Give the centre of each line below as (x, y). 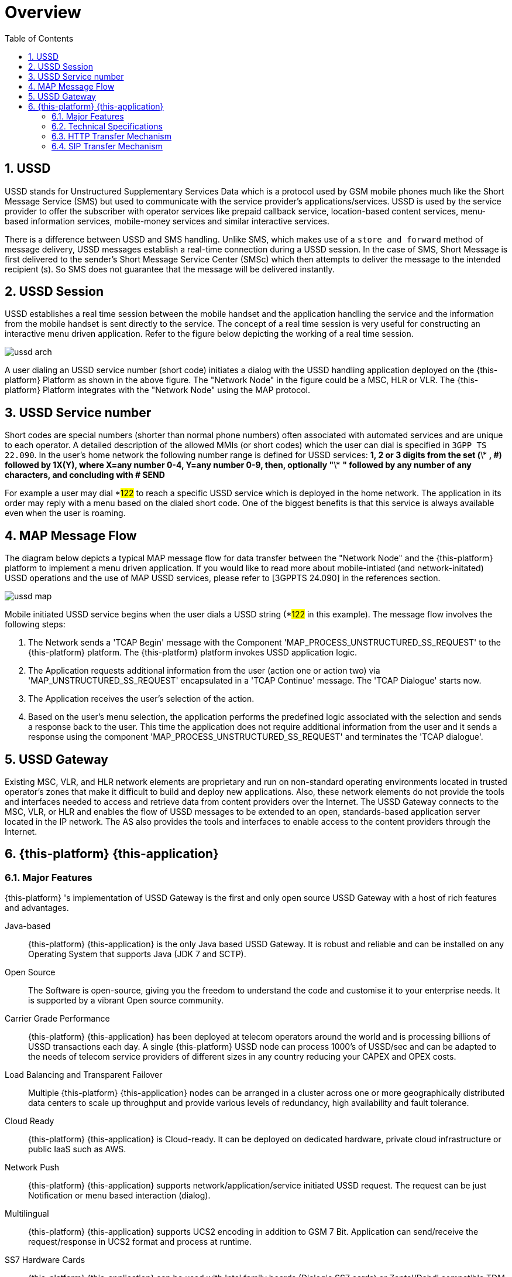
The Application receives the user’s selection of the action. (141, 699)
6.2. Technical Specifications (107, 126)
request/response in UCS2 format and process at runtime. (140, 1242)
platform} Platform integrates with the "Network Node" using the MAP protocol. (158, 390)
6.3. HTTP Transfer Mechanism (111, 136)
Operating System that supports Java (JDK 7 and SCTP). (137, 954)
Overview (43, 12)
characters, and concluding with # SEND (85, 475)
